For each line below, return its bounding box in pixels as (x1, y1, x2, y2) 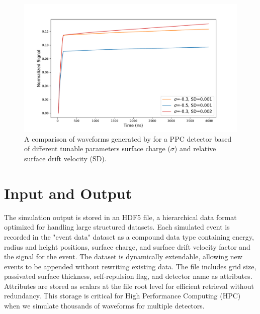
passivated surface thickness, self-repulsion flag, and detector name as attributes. (4, 271, 252, 281)
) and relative (174, 143, 216, 154)
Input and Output (4, 182, 132, 203)
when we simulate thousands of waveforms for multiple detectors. (4, 300, 205, 311)
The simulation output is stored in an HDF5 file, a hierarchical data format (4, 212, 237, 222)
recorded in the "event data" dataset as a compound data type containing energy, (4, 231, 254, 242)
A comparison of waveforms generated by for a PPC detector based (24, 133, 232, 144)
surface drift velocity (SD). (24, 153, 107, 164)
